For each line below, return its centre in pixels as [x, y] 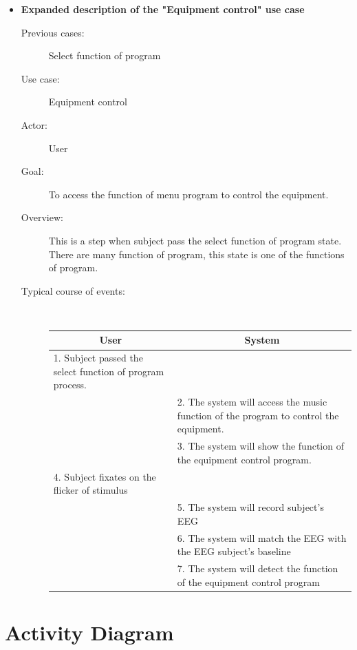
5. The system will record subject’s [250, 507]
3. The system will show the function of [260, 446]
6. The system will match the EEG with [262, 537]
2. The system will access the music [252, 402]
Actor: [34, 124]
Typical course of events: [73, 290]
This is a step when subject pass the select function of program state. [195, 240]
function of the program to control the [258, 415]
